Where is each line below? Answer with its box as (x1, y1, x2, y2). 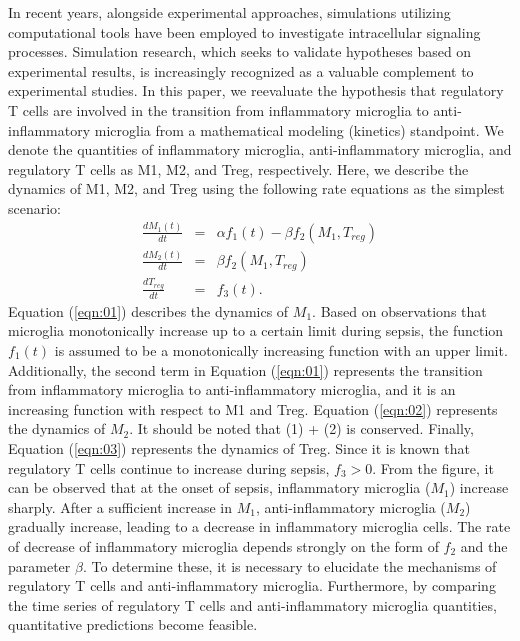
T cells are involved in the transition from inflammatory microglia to (8, 99, 429, 120)
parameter (8, 555, 71, 576)
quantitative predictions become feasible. (8, 614, 258, 635)
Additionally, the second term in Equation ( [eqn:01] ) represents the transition (8, 359, 483, 380)
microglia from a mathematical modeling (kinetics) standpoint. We (94, 119, 504, 140)
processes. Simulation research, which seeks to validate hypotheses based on (8, 41, 472, 62)
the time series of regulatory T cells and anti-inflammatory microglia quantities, (8, 594, 497, 615)
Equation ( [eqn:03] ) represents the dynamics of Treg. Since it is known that (8, 437, 470, 458)
